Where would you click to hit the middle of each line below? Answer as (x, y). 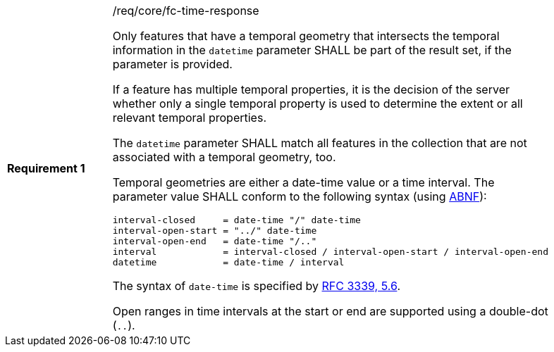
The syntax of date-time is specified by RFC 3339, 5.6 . (256, 286)
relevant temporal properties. (189, 118)
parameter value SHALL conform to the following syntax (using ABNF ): (300, 196)
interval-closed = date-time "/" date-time (236, 220)
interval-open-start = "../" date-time (215, 231)
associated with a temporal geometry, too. (224, 157)
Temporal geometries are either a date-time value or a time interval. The (303, 182)
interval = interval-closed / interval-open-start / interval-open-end (330, 252)
